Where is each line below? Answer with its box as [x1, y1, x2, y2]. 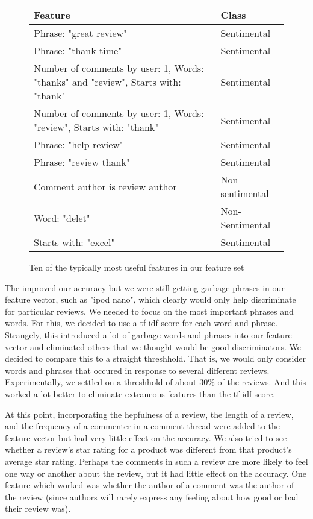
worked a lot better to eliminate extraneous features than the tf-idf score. [5, 387, 276, 400]
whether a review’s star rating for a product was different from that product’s [5, 443, 292, 456]
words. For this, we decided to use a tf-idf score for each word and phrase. [5, 316, 278, 329]
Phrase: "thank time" [34, 43, 122, 57]
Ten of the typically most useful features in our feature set [29, 261, 244, 273]
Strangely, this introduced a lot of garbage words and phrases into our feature [5, 328, 292, 341]
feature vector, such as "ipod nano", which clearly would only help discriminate [5, 293, 296, 306]
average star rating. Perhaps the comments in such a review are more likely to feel [5, 455, 308, 467]
